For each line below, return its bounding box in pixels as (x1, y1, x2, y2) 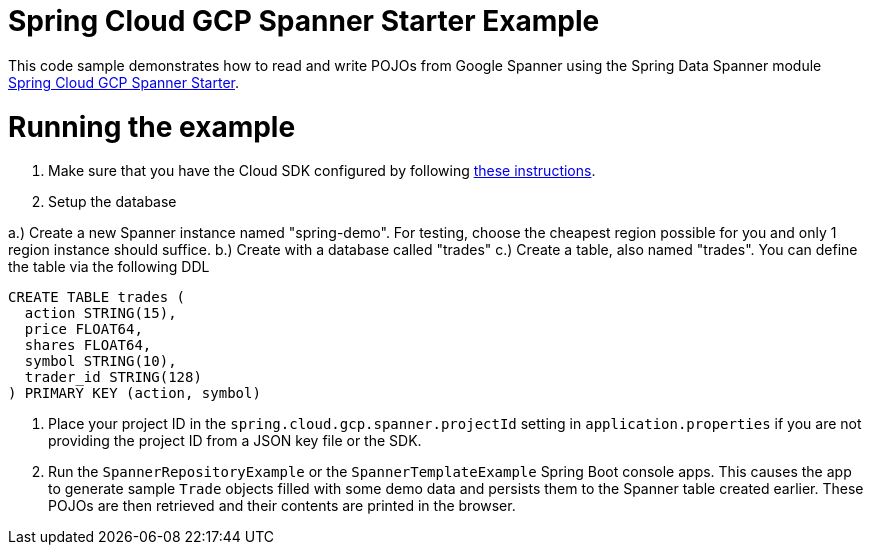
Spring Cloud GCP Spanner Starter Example (8, 4, 600, 38)
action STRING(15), (24, 305, 177, 322)
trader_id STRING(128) (24, 369, 202, 386)
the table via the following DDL (8, 258, 210, 276)
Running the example (8, 109, 296, 144)
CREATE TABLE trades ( (8, 289, 186, 306)
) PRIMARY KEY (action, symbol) (8, 385, 261, 402)
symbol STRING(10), (24, 353, 177, 370)
